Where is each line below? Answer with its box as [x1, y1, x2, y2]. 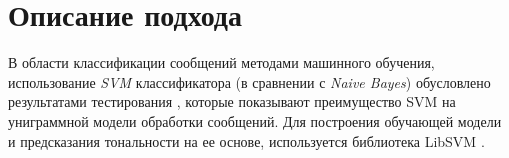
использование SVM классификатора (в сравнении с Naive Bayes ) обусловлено [8, 71, 491, 92]
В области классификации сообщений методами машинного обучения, [8, 52, 435, 73]
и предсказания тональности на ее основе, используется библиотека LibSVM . [8, 130, 485, 151]
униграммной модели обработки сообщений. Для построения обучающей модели [8, 110, 502, 131]
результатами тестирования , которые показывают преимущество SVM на [8, 91, 456, 112]
